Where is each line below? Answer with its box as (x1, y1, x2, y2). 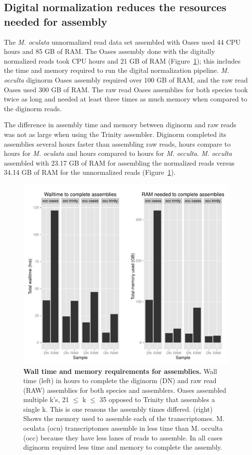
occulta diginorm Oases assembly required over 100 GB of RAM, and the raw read (4, 74, 248, 84)
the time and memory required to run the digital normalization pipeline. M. (4, 65, 229, 75)
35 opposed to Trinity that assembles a (99, 394, 215, 404)
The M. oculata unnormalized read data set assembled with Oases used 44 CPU (4, 36, 241, 47)
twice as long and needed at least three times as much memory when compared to (4, 94, 247, 104)
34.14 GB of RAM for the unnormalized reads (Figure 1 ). (4, 167, 176, 177)
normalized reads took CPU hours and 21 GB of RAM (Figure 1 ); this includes (4, 55, 241, 66)
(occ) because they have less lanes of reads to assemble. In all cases (23, 432, 222, 442)
